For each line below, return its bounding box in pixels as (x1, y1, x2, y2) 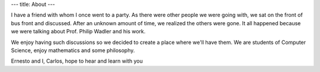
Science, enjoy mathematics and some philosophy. (11, 47, 135, 54)
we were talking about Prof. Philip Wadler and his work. (11, 28, 146, 35)
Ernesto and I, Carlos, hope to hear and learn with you (11, 57, 143, 64)
